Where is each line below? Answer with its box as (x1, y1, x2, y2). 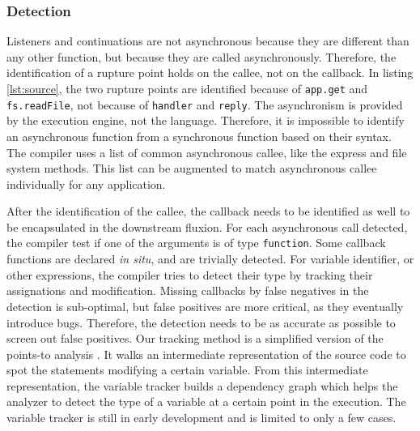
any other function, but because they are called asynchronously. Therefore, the (6, 48, 397, 65)
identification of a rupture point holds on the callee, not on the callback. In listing (6, 64, 414, 81)
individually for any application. (6, 175, 166, 192)
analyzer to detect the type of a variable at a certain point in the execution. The (6, 393, 406, 410)
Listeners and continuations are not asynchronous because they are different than (6, 32, 409, 49)
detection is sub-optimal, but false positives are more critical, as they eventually (6, 297, 404, 314)
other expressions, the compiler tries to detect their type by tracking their (6, 266, 373, 283)
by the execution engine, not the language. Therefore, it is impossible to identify (6, 112, 405, 129)
